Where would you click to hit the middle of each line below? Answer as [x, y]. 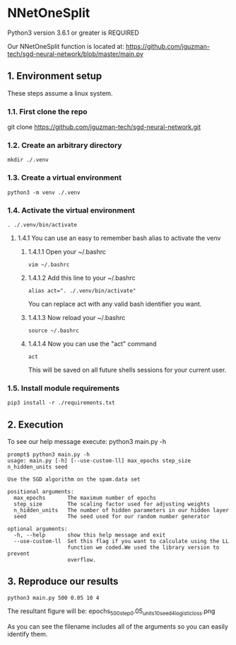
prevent [19, 554]
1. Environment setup [55, 76]
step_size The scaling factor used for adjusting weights [112, 504]
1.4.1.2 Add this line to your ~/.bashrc [82, 278]
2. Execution [35, 424]
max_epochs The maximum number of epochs [85, 498]
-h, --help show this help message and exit [90, 535]
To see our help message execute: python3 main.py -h [87, 442]
